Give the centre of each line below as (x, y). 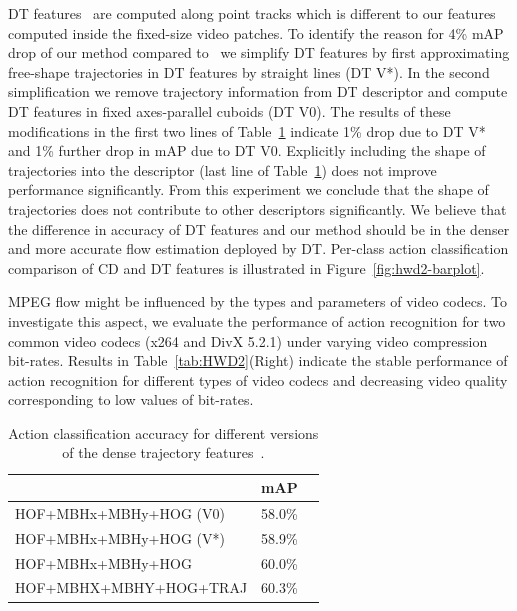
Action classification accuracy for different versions (163, 432)
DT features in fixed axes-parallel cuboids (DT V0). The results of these (229, 110)
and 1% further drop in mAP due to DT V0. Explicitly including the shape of (247, 150)
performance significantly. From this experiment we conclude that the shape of (248, 189)
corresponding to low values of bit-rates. (131, 399)
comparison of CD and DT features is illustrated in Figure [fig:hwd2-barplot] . (246, 267)
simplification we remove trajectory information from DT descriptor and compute (258, 91)
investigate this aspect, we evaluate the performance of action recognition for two (257, 320)
